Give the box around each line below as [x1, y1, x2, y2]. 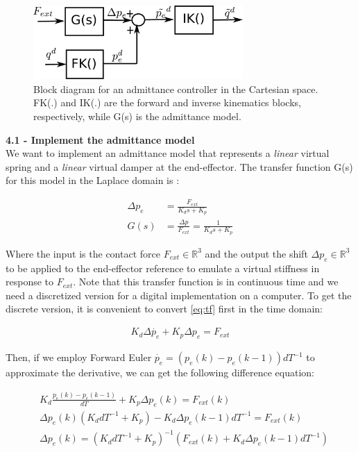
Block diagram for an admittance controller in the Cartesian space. [33, 81, 318, 96]
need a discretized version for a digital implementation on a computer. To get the [6, 287, 352, 302]
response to [6, 274, 54, 289]
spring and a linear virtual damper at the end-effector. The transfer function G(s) [6, 159, 353, 174]
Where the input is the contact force [6, 246, 160, 260]
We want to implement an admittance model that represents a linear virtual [6, 146, 330, 160]
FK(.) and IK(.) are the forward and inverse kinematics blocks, [33, 95, 301, 110]
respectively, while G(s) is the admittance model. [33, 109, 241, 124]
